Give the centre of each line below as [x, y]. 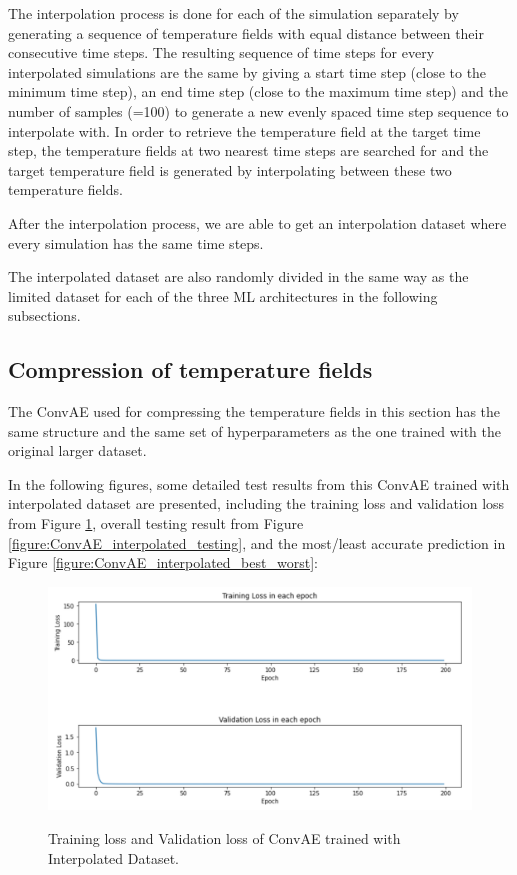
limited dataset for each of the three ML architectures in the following [223, 295]
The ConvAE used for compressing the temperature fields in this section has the [254, 411]
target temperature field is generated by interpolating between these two [230, 169]
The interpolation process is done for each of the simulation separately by [233, 13]
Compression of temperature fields [190, 369]
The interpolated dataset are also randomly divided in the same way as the [238, 276]
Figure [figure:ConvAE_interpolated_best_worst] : [163, 562]
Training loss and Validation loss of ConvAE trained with [224, 838]
